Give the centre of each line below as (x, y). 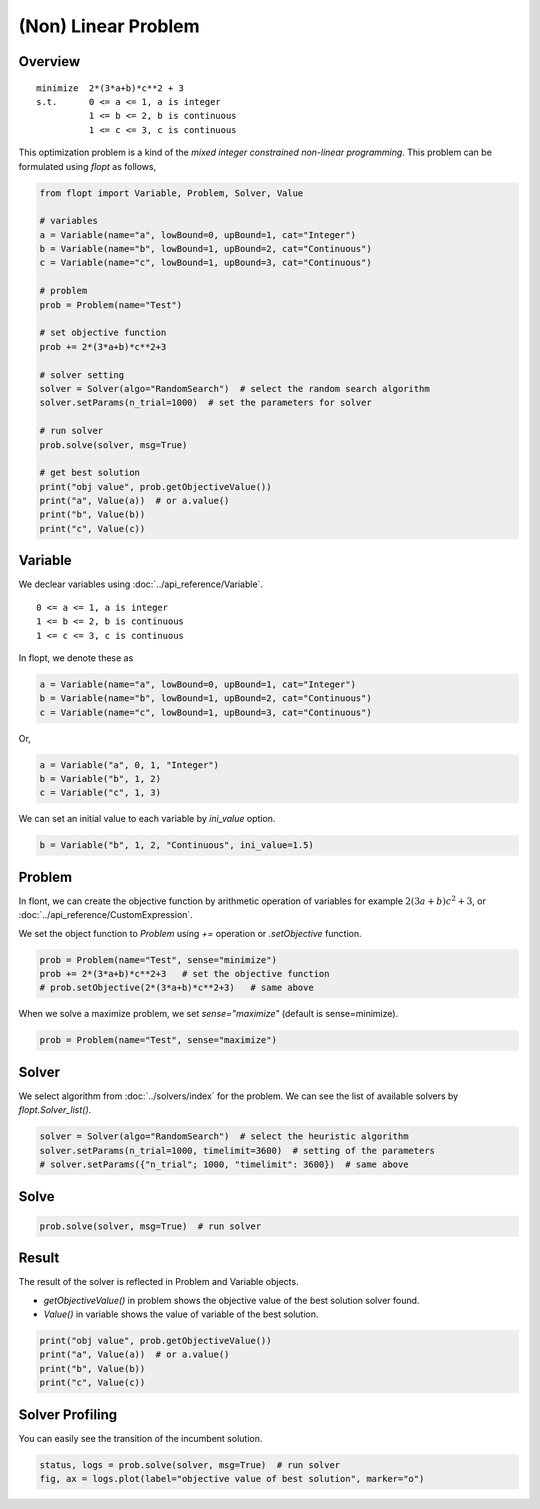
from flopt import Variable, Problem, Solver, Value (171, 193)
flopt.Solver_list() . (55, 1110)
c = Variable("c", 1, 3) (100, 793)
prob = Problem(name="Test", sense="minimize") (158, 959)
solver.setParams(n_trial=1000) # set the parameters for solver (205, 403)
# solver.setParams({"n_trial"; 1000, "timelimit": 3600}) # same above (224, 1164)
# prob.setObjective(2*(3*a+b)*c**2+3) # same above (176, 988)
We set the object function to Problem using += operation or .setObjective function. (190, 933)
